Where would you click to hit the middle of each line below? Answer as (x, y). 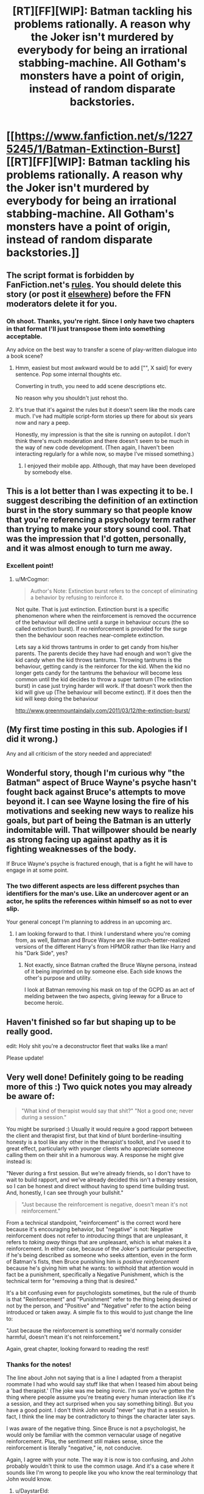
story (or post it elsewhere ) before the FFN (89, 294)
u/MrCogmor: (32, 579)
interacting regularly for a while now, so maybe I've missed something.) (105, 454)
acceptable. (24, 336)
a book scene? (25, 356)
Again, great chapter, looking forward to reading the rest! (78, 1349)
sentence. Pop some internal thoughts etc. (68, 374)
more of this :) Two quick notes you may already (99, 1087)
